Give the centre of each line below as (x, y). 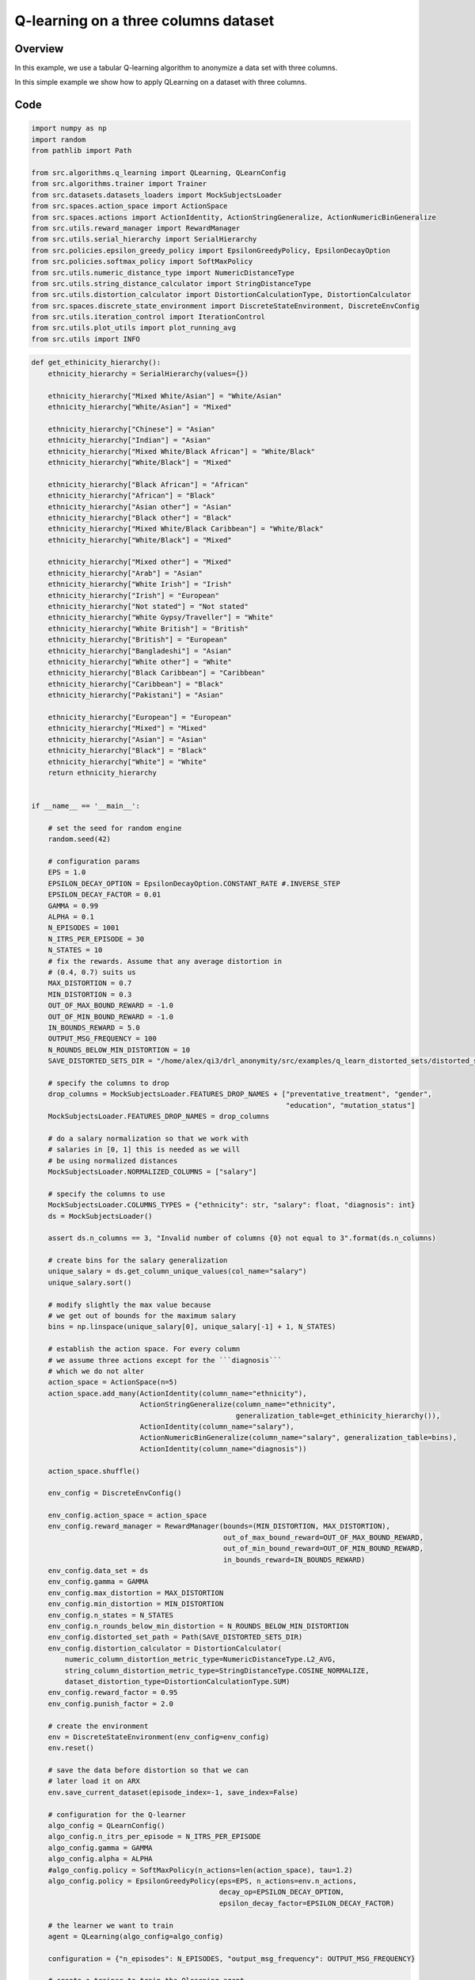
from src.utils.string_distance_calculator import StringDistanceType (171, 284)
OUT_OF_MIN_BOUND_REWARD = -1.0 (111, 1017)
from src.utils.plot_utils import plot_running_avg (134, 328)
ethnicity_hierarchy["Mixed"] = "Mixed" (127, 728)
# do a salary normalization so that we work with (148, 1138)
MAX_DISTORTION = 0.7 (90, 983)
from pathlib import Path (82, 151)
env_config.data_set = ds (98, 1571)
